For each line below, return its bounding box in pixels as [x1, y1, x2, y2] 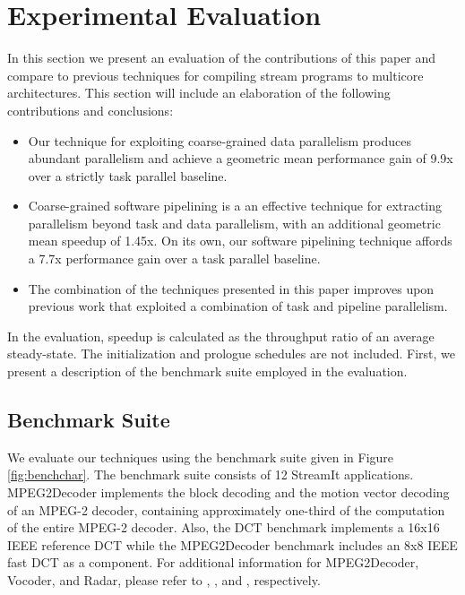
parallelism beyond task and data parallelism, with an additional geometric [28, 213, 441, 232]
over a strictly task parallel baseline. [28, 166, 228, 185]
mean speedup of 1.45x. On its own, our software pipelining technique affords [28, 231, 452, 250]
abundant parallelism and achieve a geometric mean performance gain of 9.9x [28, 149, 453, 168]
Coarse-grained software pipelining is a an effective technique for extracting [28, 196, 443, 215]
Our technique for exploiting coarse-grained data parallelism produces [28, 131, 411, 150]
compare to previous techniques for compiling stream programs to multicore [7, 65, 424, 84]
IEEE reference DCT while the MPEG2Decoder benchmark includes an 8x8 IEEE [7, 535, 458, 554]
